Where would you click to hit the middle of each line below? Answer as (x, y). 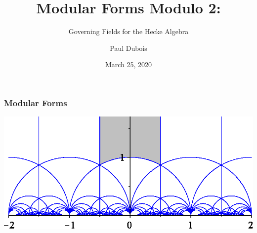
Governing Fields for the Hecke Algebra (128, 31)
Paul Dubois (128, 48)
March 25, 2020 (128, 64)
